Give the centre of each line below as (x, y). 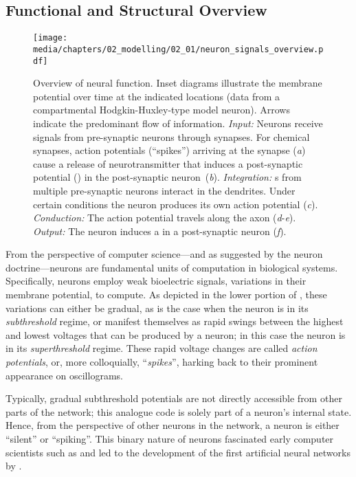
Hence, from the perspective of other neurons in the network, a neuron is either (173, 425)
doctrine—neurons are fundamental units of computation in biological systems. (172, 267)
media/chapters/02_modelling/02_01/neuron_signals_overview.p (178, 49)
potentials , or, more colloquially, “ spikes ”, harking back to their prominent (162, 362)
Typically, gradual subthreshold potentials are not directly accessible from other (174, 398)
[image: (51, 38)
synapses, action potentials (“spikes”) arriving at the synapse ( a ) (169, 150)
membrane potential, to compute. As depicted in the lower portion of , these (166, 295)
